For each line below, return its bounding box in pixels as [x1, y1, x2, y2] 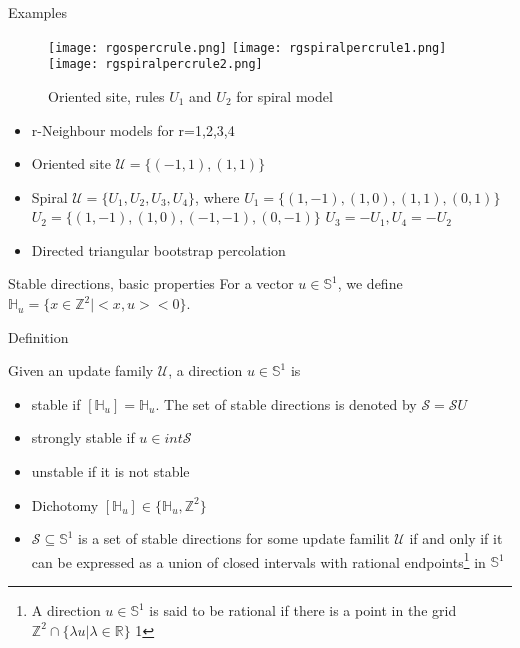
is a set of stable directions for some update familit [78, 528, 390, 549]
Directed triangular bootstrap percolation [31, 239, 286, 260]
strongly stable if [31, 427, 135, 448]
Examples [8, 2, 67, 22]
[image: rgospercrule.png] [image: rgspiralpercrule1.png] [48, 40, 447, 55]
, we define [337, 273, 403, 294]
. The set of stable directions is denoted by [155, 393, 417, 414]
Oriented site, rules [48, 85, 165, 106]
